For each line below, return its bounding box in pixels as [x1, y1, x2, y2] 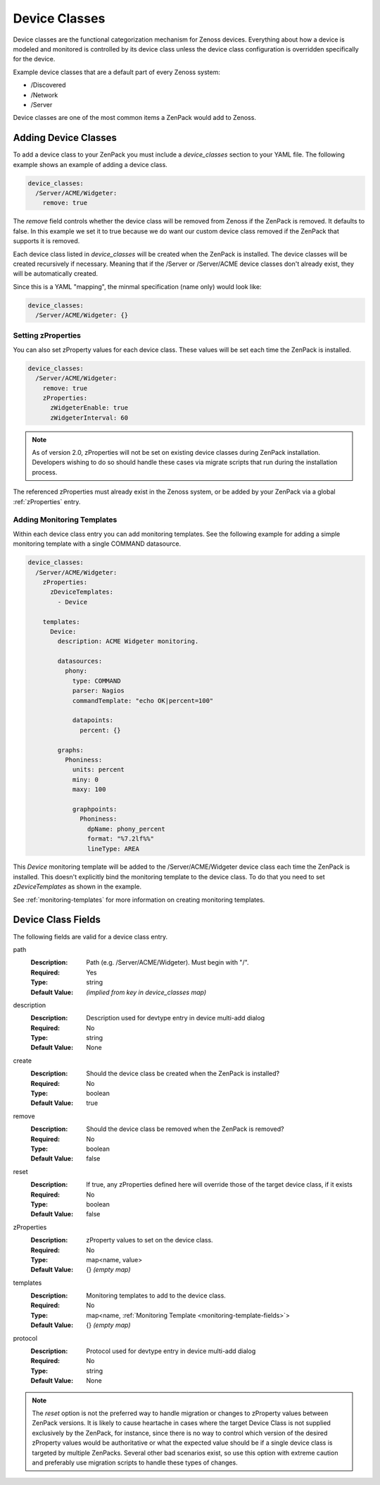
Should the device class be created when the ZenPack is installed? [86, 1069, 280, 1078]
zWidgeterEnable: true [50, 404, 129, 412]
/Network [30, 90, 58, 99]
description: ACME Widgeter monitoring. [57, 637, 199, 645]
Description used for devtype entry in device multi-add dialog [86, 1014, 265, 1022]
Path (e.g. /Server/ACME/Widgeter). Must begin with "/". [86, 958, 249, 967]
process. [32, 468, 58, 476]
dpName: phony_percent [87, 825, 165, 833]
